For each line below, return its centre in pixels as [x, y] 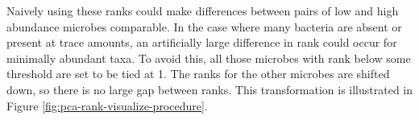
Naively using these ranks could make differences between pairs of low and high [203, 10]
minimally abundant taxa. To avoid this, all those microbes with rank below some [209, 58]
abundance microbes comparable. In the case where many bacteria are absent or [204, 26]
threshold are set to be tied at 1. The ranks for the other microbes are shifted [198, 74]
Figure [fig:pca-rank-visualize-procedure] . [107, 105]
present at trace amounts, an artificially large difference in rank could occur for [202, 42]
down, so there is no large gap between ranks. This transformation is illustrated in [209, 89]
